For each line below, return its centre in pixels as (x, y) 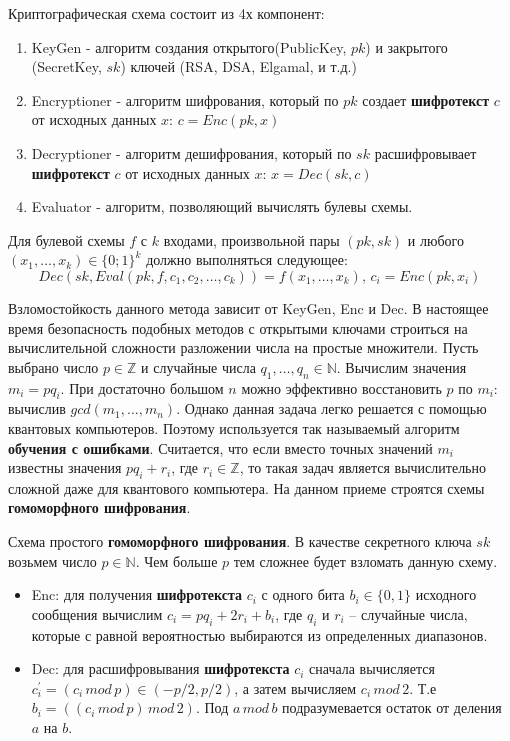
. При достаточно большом (142, 387)
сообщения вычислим (97, 613)
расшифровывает (425, 152)
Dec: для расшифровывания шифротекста (160, 668)
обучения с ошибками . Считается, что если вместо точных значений (220, 447)
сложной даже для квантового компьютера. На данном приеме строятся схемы (246, 487)
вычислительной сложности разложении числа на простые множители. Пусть (243, 347)
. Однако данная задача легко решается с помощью (331, 408)
